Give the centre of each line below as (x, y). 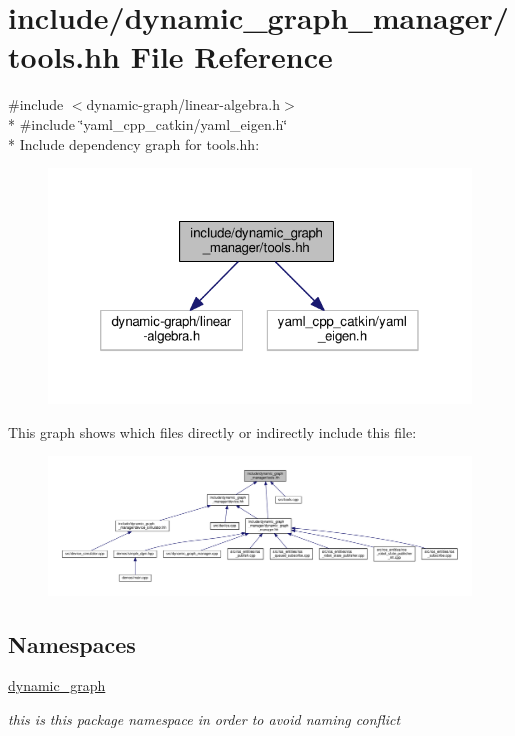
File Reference (231, 56)
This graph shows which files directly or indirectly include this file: (212, 431)
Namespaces (72, 643)
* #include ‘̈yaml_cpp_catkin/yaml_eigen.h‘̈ (148, 123)
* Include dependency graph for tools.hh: (134, 143)
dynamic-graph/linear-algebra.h (183, 104)
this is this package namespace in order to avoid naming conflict (204, 719)
